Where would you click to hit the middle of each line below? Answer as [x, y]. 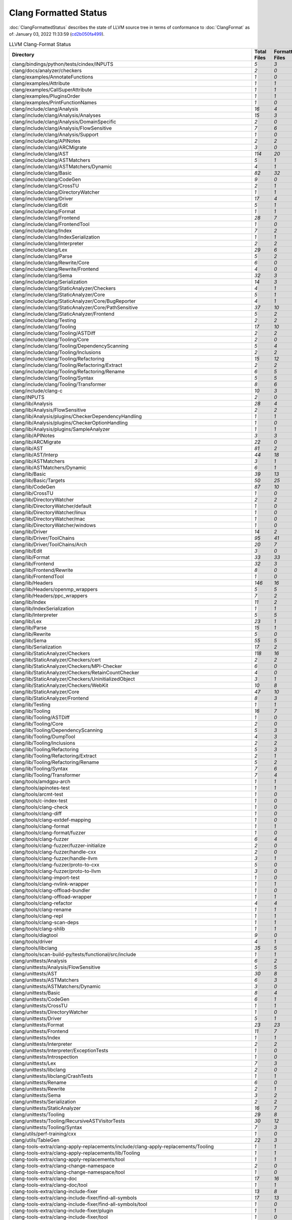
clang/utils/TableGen [36, 1140]
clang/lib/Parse [29, 628]
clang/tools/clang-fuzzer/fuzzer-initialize [59, 845]
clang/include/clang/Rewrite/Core [51, 263]
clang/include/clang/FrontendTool [51, 224]
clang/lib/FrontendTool [38, 576]
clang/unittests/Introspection [45, 1057]
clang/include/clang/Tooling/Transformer [59, 384]
